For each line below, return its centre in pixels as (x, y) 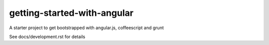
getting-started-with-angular (71, 13)
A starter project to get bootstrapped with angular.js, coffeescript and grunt (86, 28)
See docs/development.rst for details (47, 37)
